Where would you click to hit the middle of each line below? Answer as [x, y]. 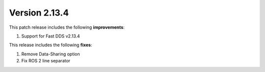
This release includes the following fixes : [51, 45]
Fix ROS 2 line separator [46, 61]
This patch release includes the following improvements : [67, 27]
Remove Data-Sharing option [51, 54]
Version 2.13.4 [39, 13]
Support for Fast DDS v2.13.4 [51, 36]
